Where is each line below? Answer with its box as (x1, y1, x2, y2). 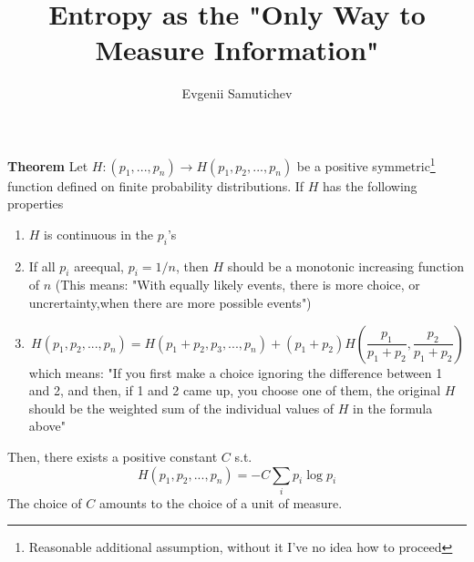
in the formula (353, 398, 433, 417)
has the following (323, 176, 417, 195)
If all (28, 256, 56, 275)
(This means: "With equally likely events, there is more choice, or (55, 275, 420, 294)
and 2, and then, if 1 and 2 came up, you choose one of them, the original (28, 381, 441, 400)
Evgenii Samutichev (181, 84, 293, 103)
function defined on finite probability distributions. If (7, 176, 304, 195)
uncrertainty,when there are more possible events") (28, 292, 312, 312)
